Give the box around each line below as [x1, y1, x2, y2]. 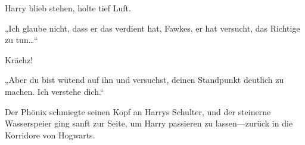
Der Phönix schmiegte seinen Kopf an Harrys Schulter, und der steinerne [5, 105, 271, 118]
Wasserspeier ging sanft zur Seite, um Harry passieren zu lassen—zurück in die [5, 117, 293, 129]
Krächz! [5, 53, 33, 66]
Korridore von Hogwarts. [5, 128, 95, 141]
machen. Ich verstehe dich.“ [5, 85, 104, 97]
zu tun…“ [5, 33, 38, 46]
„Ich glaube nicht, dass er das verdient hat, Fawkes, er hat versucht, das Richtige [5, 21, 300, 34]
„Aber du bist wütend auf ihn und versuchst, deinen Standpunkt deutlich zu [5, 73, 284, 86]
